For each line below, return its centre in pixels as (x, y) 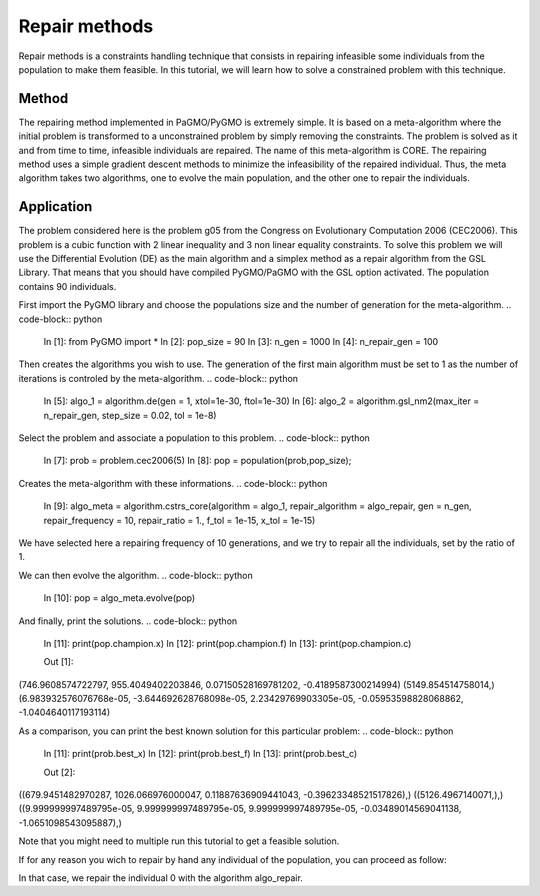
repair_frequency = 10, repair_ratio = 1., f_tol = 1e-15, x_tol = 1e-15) (179, 520)
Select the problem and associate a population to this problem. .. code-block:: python (194, 438)
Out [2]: (59, 772)
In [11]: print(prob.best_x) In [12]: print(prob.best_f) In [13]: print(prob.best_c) (200, 754)
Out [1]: (58, 662)
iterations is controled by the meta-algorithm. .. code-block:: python (158, 378)
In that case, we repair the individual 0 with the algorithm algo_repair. (161, 877)
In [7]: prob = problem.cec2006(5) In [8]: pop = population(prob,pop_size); (197, 461)
